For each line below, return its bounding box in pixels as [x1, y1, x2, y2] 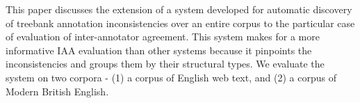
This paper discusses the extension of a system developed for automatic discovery [6, 2, 352, 16]
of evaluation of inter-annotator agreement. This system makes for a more [6, 29, 320, 44]
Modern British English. [6, 84, 109, 98]
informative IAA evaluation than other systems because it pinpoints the [6, 42, 312, 57]
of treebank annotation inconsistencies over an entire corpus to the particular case [6, 15, 355, 30]
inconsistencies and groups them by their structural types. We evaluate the [6, 56, 325, 71]
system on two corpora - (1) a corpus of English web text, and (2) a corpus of [6, 70, 336, 84]
